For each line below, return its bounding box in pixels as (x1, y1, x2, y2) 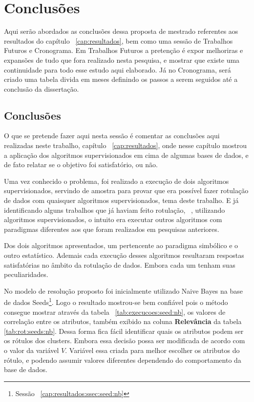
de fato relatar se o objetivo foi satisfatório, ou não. (4, 159, 158, 170)
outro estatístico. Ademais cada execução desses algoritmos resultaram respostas (4, 250, 244, 260)
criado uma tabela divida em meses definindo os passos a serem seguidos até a (4, 74, 238, 84)
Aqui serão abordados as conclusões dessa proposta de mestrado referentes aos (4, 26, 238, 36)
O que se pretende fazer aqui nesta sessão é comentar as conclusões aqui (4, 130, 220, 141)
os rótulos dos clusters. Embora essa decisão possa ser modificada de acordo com (4, 335, 245, 346)
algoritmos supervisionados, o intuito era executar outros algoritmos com (4, 214, 222, 225)
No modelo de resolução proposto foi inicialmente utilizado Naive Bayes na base (4, 285, 243, 296)
